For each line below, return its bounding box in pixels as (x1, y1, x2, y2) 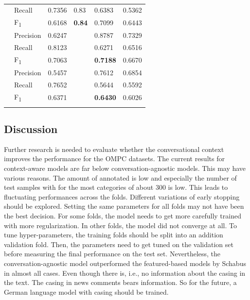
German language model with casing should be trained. (4, 286, 169, 297)
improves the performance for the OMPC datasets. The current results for (4, 153, 225, 164)
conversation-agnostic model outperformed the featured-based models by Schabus (4, 258, 246, 268)
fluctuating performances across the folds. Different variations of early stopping (4, 191, 240, 201)
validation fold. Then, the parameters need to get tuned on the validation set (4, 239, 233, 249)
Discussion (4, 121, 58, 136)
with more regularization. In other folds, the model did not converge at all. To (4, 220, 237, 230)
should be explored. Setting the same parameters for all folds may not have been (4, 201, 244, 211)
